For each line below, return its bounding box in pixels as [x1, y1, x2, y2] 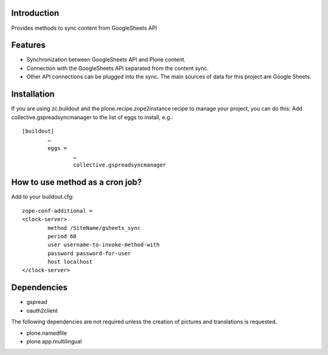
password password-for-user [47, 250, 131, 257]
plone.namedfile [26, 329, 67, 337]
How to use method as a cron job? [11, 177, 142, 188]
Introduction [11, 8, 60, 18]
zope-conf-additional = [22, 207, 93, 214]
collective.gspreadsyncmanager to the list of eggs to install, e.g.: [11, 113, 173, 121]
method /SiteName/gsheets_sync [47, 224, 141, 231]
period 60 [47, 233, 77, 240]
